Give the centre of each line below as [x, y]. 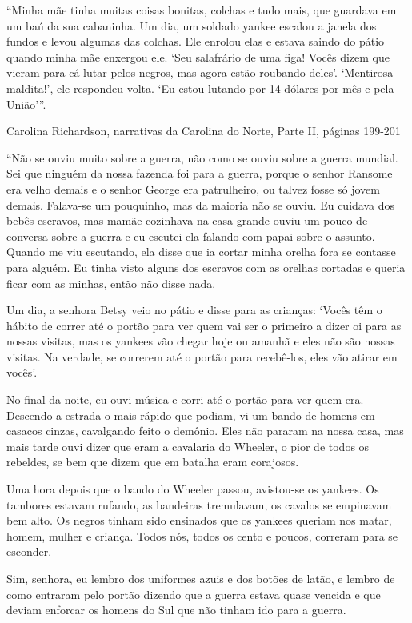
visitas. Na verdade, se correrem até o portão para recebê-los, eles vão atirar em [202, 356]
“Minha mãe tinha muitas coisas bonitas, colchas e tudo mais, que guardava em [202, 10]
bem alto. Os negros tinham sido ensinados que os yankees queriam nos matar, [199, 520]
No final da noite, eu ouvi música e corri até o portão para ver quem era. [185, 399]
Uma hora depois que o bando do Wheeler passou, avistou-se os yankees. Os [193, 489]
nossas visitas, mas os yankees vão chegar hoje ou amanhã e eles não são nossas [201, 341]
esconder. [29, 551]
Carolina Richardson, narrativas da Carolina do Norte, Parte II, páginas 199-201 [204, 131]
